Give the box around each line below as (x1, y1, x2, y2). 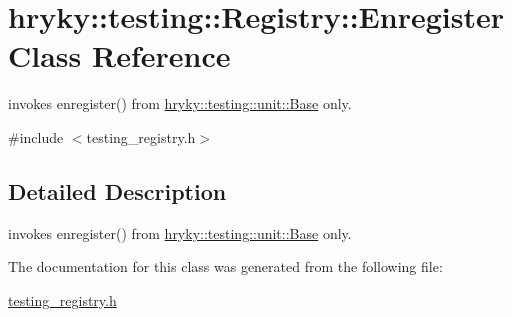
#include (8, 126, 64, 147)
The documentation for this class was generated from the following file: (8, 256, 443, 277)
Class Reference (8, 35, 231, 76)
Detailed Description (8, 175, 227, 206)
